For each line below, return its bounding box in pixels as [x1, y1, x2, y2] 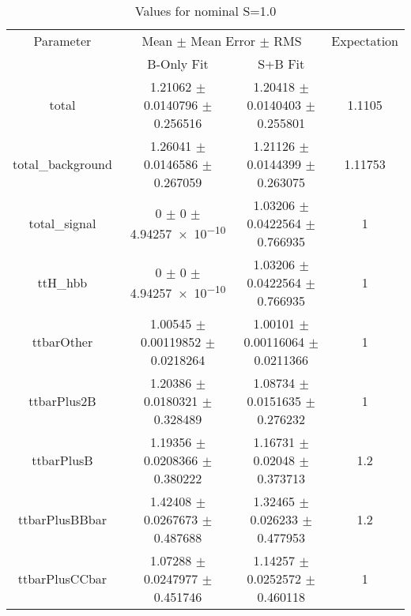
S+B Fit [258, 54, 305, 73]
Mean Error [190, 32, 256, 50]
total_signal [28, 214, 96, 232]
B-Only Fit [147, 54, 209, 73]
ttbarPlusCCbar [17, 569, 107, 588]
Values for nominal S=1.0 [134, 2, 277, 20]
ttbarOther [32, 332, 93, 351]
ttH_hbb [37, 273, 88, 291]
